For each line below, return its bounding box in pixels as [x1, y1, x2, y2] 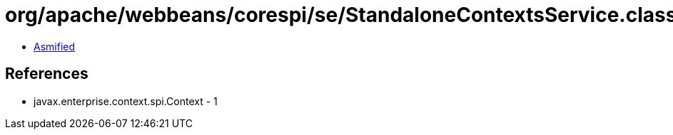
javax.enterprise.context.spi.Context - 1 [34, 94, 218, 107]
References [5, 65, 88, 83]
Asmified [34, 40, 76, 53]
